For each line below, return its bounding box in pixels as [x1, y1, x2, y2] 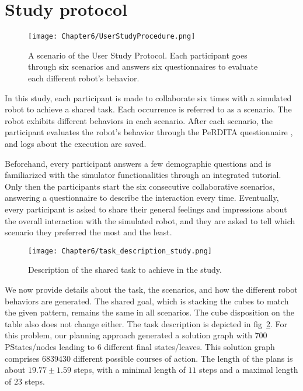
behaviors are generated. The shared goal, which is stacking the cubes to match [5, 294, 289, 307]
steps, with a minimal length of [74, 363, 186, 376]
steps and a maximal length [199, 363, 298, 376]
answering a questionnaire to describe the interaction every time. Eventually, [5, 191, 279, 204]
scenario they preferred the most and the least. [5, 226, 172, 238]
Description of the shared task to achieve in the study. [28, 263, 222, 276]
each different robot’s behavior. [28, 71, 140, 84]
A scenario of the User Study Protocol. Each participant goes [28, 49, 248, 61]
